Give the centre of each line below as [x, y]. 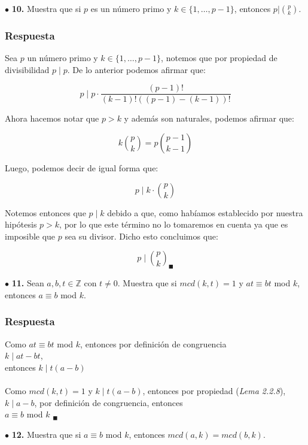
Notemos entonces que [45, 212]
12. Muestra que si [46, 434]
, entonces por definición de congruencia [153, 343]
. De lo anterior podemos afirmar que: [136, 69]
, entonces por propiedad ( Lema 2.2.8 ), [214, 391]
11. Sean [28, 283]
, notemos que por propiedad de [219, 58]
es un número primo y [131, 8]
